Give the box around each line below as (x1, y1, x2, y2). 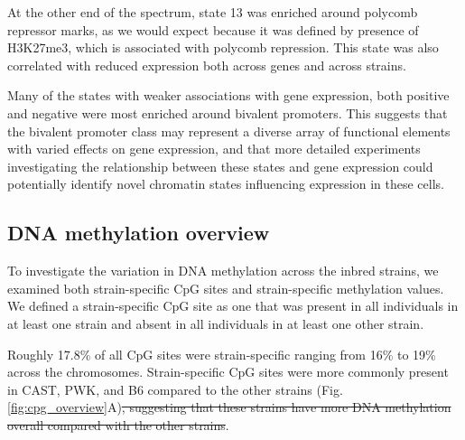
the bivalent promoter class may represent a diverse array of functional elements (7, 121, 451, 140)
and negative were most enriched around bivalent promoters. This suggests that (7, 103, 448, 122)
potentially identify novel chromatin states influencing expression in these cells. (7, 174, 444, 193)
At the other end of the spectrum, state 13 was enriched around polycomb (7, 3, 418, 21)
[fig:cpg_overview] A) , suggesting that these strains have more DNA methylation (7, 398, 451, 417)
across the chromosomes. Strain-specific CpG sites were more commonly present (7, 362, 449, 381)
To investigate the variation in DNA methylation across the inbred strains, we (7, 261, 439, 280)
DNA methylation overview (7, 219, 270, 247)
